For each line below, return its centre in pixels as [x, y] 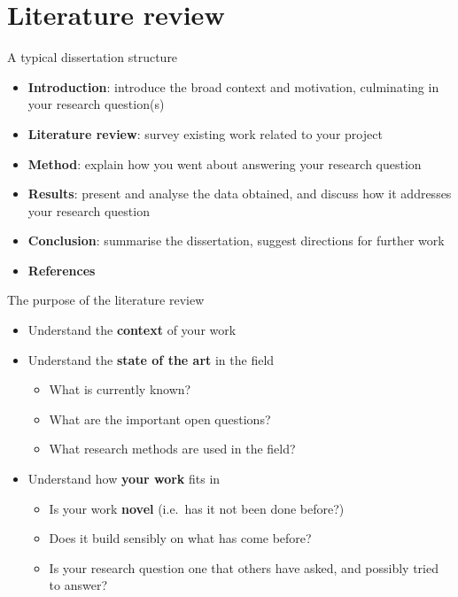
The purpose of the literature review [106, 300]
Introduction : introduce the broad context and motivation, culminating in [233, 86]
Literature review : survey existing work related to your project [205, 133]
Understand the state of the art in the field [151, 359]
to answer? [78, 585]
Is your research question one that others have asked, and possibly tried [244, 567]
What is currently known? [120, 389]
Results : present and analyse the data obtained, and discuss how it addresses [240, 194]
